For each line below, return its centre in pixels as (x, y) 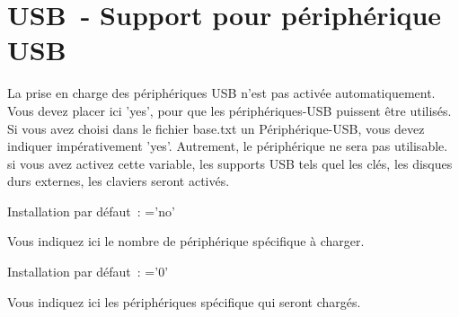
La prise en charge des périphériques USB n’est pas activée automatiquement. (221, 93)
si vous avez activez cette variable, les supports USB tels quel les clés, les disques (230, 163)
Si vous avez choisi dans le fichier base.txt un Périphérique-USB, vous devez (216, 128)
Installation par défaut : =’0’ (88, 272)
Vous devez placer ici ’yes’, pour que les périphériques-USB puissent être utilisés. (229, 110)
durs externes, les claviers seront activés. (119, 181)
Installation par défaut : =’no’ (91, 211)
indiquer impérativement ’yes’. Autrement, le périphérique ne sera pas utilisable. (228, 146)
